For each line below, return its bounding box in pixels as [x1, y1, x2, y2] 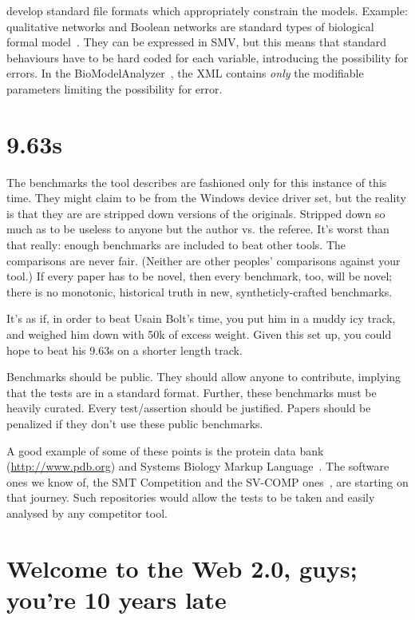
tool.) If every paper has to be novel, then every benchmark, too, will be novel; [6, 268, 393, 284]
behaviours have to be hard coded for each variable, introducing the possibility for [6, 49, 409, 66]
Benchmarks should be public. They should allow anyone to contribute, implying [6, 368, 401, 385]
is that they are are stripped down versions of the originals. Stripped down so [6, 205, 385, 221]
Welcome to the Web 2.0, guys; [6, 551, 358, 584]
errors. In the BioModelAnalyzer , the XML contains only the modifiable [6, 65, 364, 81]
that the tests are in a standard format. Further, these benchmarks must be [6, 384, 377, 400]
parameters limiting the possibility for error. [6, 80, 223, 97]
